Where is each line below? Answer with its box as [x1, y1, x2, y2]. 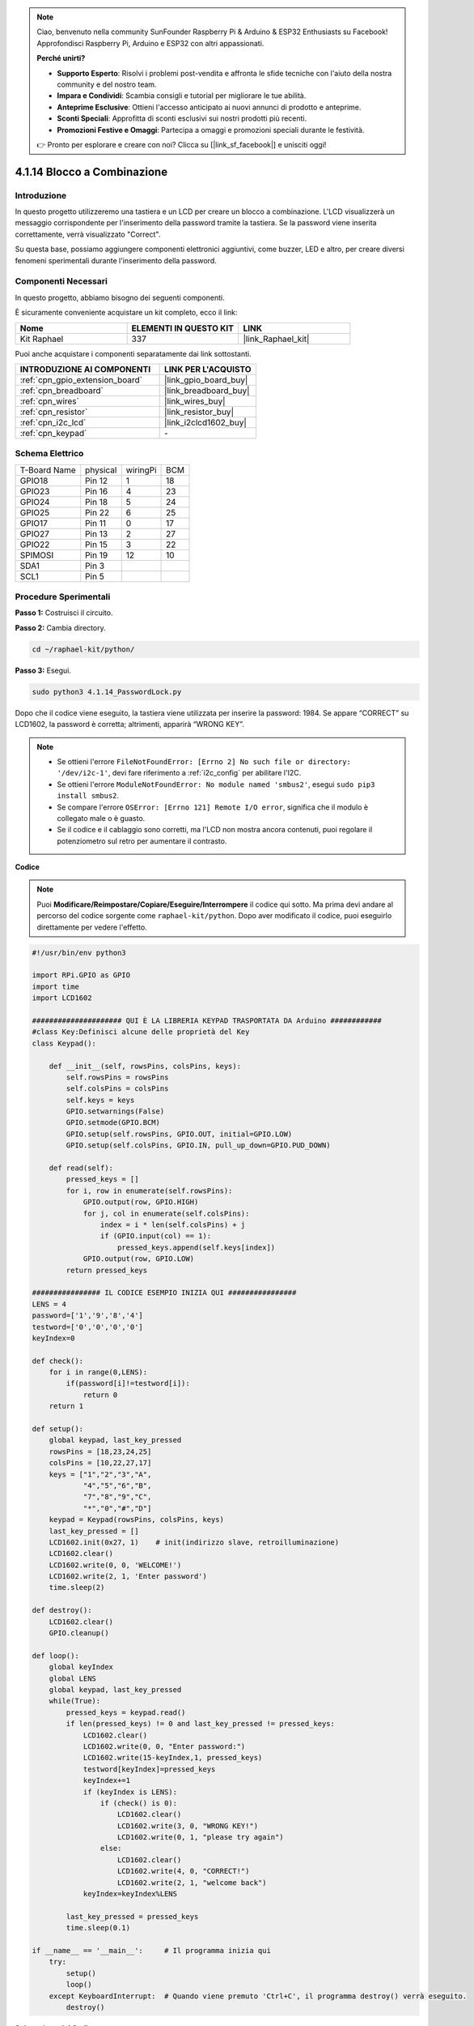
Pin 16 [85, 485, 108, 497]
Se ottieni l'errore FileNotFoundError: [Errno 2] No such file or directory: [57, 756, 351, 766]
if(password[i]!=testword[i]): [66, 1378, 190, 1388]
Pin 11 [85, 517, 107, 528]
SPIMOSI [19, 549, 54, 561]
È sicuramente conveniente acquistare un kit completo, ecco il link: [15, 308, 238, 318]
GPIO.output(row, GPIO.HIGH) [83, 1198, 199, 1207]
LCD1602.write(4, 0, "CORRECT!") [117, 1866, 250, 1876]
